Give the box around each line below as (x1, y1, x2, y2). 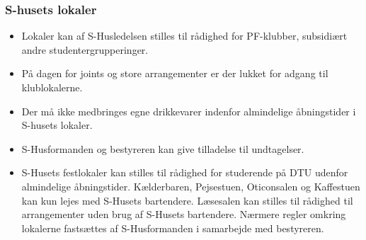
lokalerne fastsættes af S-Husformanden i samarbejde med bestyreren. (21, 220, 324, 235)
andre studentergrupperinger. (21, 42, 149, 57)
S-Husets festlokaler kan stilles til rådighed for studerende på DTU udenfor (21, 165, 348, 180)
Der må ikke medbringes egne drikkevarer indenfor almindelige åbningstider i (21, 103, 356, 118)
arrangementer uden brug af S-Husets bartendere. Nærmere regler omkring (21, 207, 346, 222)
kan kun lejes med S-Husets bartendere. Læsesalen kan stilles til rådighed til (21, 193, 353, 207)
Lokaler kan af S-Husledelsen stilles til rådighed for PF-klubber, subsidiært (21, 28, 348, 43)
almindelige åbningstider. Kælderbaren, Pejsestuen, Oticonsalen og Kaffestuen (21, 178, 360, 193)
